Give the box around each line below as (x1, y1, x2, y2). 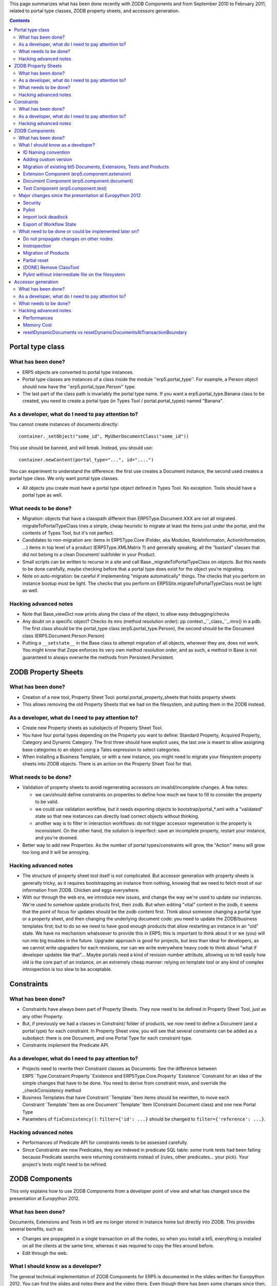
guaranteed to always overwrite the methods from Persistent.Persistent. (22, 654, 174, 660)
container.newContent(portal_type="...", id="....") (18, 457, 154, 462)
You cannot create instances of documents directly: (9, 421, 119, 427)
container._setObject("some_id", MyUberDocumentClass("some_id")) (18, 433, 189, 439)
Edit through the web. (22, 1250, 68, 1256)
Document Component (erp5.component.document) (23, 178, 133, 184)
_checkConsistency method (22, 1087, 82, 1093)
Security (23, 200, 41, 206)
